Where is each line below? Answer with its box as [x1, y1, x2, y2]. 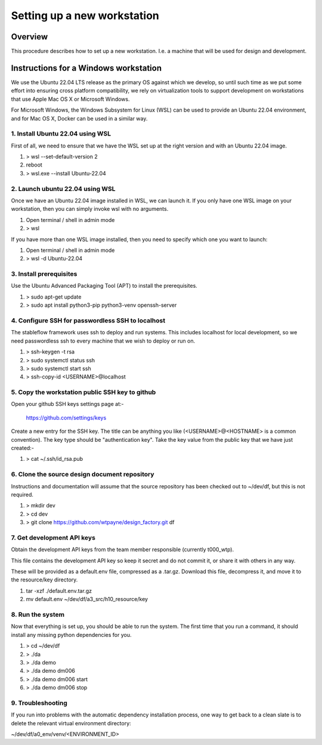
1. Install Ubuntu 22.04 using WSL [11, 130, 112, 138]
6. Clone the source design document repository [11, 470, 154, 479]
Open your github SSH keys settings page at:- [11, 401, 124, 408]
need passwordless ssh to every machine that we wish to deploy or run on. [11, 337, 196, 344]
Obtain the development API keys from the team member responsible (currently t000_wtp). [11, 546, 234, 553]
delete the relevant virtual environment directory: [11, 719, 131, 726]
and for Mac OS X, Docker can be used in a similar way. [11, 115, 148, 122]
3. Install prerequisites [11, 270, 78, 278]
